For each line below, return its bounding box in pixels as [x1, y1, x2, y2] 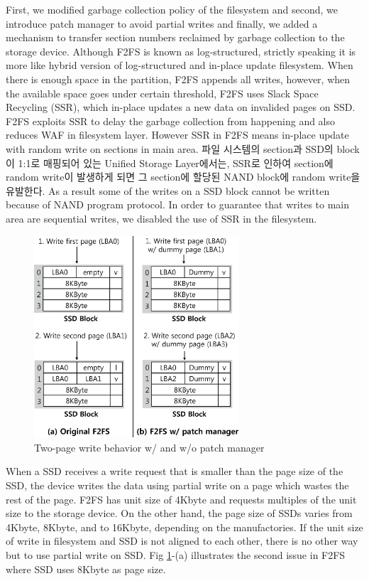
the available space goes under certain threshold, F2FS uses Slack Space [6, 85, 319, 100]
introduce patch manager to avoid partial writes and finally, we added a [6, 16, 318, 31]
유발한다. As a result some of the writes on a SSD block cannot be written [6, 183, 330, 198]
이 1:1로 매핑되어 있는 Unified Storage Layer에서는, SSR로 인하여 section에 [6, 155, 334, 170]
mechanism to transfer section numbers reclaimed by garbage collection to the [6, 30, 345, 45]
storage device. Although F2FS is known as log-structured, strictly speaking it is [6, 43, 356, 58]
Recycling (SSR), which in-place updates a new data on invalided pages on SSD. [6, 100, 356, 114]
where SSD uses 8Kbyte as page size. [6, 561, 166, 576]
